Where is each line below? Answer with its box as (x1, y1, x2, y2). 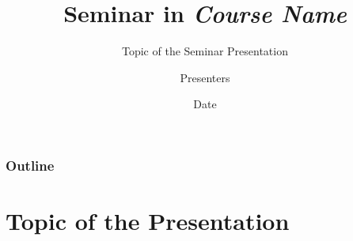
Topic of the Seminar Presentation (122, 43, 288, 59)
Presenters (180, 69, 230, 85)
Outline (6, 155, 55, 175)
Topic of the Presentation (6, 205, 290, 237)
